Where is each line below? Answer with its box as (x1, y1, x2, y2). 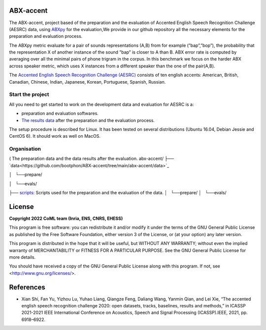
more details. (9, 254, 36, 260)
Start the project (9, 91, 49, 98)
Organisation (9, 146, 41, 152)
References (9, 283, 45, 291)
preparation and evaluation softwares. (21, 111, 99, 117)
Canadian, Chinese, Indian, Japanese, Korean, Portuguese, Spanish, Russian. (9, 79, 166, 85)
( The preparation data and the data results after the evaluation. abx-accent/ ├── (9, 155, 174, 162)
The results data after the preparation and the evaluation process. (21, 117, 155, 123)
